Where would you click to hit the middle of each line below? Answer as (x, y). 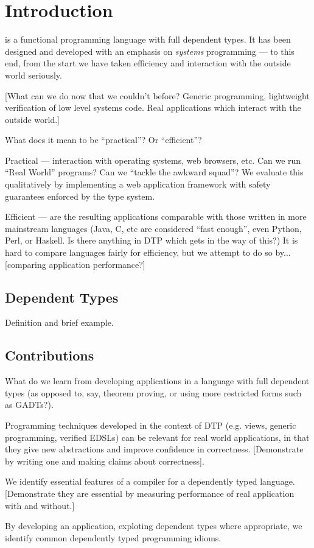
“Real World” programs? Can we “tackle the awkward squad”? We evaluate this (154, 172)
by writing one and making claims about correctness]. (105, 461)
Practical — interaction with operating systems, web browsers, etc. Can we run (153, 160)
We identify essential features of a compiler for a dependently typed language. (150, 481)
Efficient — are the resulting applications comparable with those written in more (156, 216)
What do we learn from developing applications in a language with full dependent (157, 381)
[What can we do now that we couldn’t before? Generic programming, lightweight (157, 95)
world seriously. (33, 75)
